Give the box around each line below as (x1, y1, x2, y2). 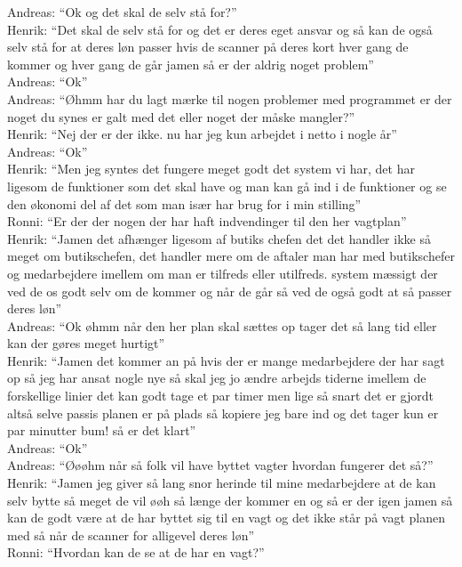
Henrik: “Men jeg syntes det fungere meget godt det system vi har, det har (7, 159, 415, 178)
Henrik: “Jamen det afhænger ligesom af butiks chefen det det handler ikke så (7, 229, 431, 247)
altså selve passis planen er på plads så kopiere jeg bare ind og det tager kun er (7, 403, 439, 422)
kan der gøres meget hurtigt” (7, 334, 165, 352)
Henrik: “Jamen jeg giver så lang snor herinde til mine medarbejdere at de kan (7, 474, 436, 492)
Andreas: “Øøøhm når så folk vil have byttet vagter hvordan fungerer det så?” (7, 456, 434, 474)
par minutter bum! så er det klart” (7, 421, 196, 440)
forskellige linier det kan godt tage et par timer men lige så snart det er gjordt (7, 386, 434, 405)
